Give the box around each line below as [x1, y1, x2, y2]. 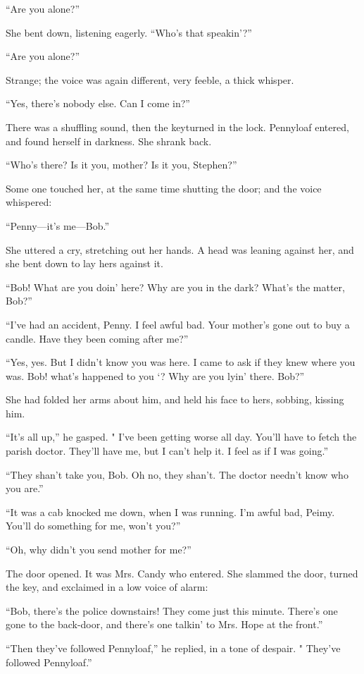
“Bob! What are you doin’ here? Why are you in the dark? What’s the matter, [6, 279, 345, 294]
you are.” [6, 481, 44, 496]
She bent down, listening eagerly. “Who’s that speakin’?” [6, 25, 252, 39]
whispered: [6, 195, 52, 209]
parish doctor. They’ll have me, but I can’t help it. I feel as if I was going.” [6, 443, 329, 458]
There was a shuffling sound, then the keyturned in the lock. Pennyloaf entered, [6, 119, 349, 134]
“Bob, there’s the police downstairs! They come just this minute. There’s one [6, 603, 338, 618]
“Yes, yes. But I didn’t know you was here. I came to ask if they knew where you [6, 355, 356, 369]
